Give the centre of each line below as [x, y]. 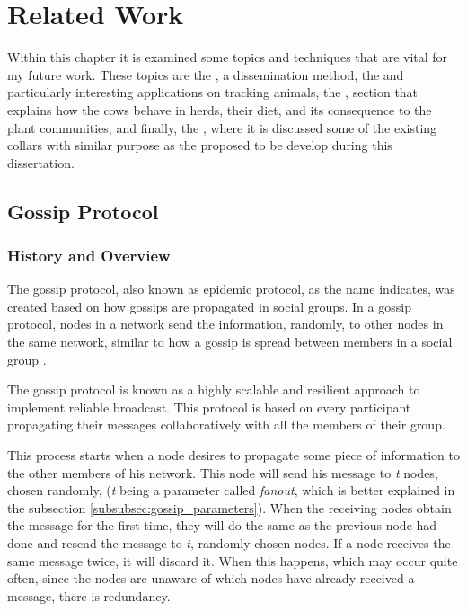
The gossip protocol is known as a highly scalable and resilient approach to [214, 390]
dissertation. [41, 162]
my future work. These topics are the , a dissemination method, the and [206, 74]
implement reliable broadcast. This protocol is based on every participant [209, 407]
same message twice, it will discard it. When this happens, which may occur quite [233, 560]
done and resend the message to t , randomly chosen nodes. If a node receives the [229, 543]
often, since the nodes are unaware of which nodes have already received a [211, 578]
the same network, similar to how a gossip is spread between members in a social [230, 342]
